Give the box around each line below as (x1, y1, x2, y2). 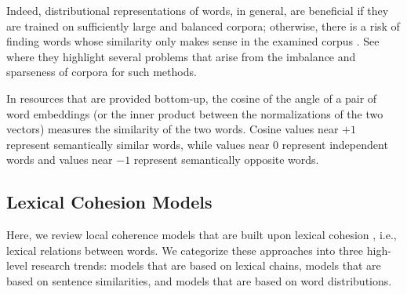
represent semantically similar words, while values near (6, 136, 270, 152)
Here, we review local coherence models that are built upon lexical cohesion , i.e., (6, 227, 397, 243)
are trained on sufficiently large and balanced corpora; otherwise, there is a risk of (6, 17, 400, 34)
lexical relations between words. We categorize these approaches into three (6, 241, 364, 258)
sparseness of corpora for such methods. (6, 64, 197, 80)
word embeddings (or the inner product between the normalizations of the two (6, 105, 383, 122)
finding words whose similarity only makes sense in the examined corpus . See (6, 33, 380, 49)
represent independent (282, 136, 388, 152)
